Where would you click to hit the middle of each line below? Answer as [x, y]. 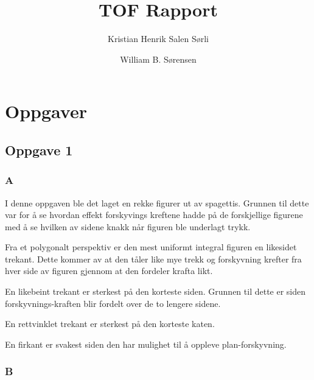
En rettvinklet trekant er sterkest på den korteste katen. [110, 324]
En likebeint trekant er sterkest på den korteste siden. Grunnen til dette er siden [155, 291]
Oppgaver [46, 111]
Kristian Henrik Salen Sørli [158, 39]
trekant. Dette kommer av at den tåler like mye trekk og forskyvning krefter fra [153, 259]
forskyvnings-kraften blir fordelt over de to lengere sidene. [113, 303]
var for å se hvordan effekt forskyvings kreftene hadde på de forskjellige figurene [154, 215]
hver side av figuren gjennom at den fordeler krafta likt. [109, 271]
